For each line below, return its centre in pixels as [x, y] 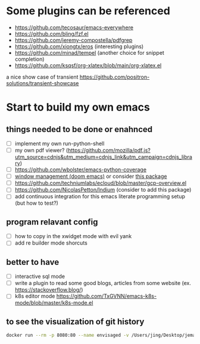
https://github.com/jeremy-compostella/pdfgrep [74, 40]
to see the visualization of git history [75, 322]
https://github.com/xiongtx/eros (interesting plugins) [79, 46]
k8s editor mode [35, 296]
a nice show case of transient [42, 77]
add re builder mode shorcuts [51, 243]
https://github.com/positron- [115, 77]
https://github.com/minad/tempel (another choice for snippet [90, 52]
